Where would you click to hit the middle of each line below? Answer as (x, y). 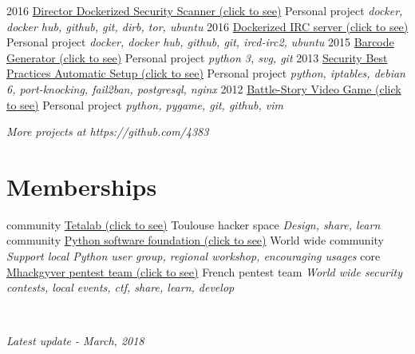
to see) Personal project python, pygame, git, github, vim (145, 104)
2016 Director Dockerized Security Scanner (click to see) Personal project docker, (205, 10)
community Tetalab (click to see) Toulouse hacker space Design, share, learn (194, 224)
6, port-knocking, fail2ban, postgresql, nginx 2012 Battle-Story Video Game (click (204, 88)
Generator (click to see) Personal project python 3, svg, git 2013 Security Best (197, 57)
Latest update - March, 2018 (75, 341)
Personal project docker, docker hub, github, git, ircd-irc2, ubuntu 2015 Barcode (200, 42)
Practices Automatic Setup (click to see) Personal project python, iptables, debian (206, 73)
